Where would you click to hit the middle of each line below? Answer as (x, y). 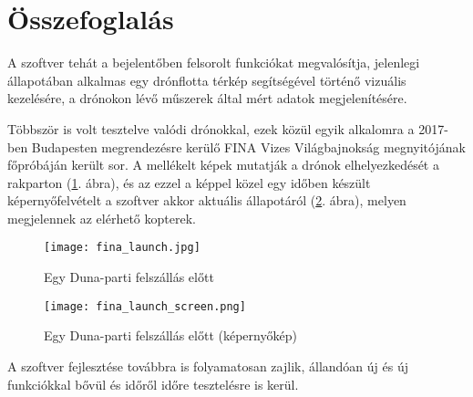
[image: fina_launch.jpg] (122, 248)
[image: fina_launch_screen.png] (145, 306)
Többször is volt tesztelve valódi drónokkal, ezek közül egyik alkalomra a (211, 128)
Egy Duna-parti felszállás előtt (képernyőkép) (170, 335)
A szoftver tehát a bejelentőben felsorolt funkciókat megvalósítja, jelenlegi (214, 63)
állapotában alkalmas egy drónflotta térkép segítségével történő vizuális (207, 80)
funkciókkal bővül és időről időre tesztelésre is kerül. (153, 384)
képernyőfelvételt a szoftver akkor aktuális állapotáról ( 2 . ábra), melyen (207, 200)
